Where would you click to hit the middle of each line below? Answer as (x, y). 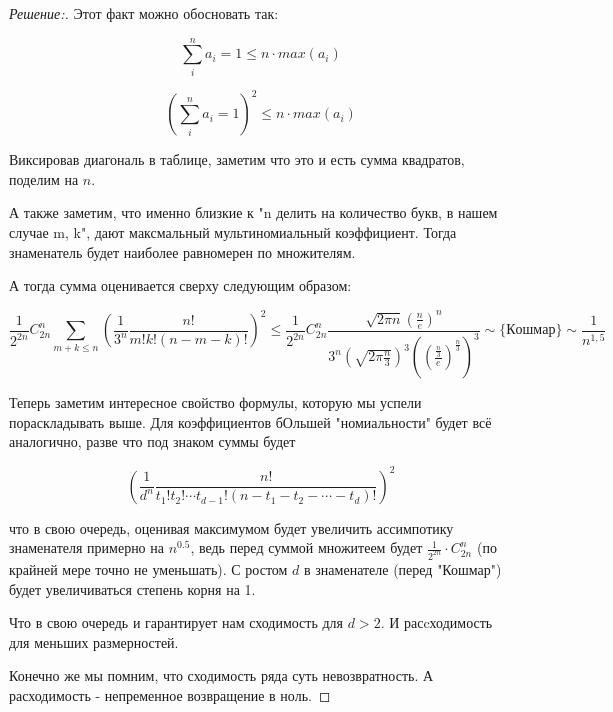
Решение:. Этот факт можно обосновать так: (144, 13)
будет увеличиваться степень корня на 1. (132, 588)
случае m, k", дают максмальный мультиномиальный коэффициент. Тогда (233, 232)
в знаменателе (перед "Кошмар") (403, 568)
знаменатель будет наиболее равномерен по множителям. (182, 251)
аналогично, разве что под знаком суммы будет (152, 441)
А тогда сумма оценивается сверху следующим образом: (180, 285)
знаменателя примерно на (86, 547)
